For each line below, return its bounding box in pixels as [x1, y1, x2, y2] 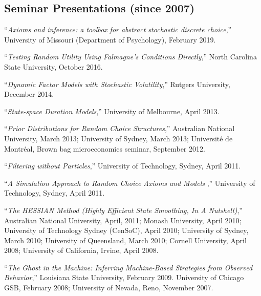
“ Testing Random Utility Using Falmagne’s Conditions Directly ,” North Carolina [4, 51, 257, 62]
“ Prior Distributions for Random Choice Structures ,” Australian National [4, 123, 235, 134]
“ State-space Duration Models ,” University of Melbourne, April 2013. [4, 105, 220, 116]
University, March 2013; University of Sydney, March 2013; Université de [4, 133, 233, 143]
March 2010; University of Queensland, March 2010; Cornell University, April [4, 235, 247, 245]
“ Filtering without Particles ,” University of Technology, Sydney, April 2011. [4, 160, 241, 171]
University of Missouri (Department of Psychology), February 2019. [4, 34, 216, 45]
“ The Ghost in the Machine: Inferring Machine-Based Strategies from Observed [4, 262, 253, 272]
